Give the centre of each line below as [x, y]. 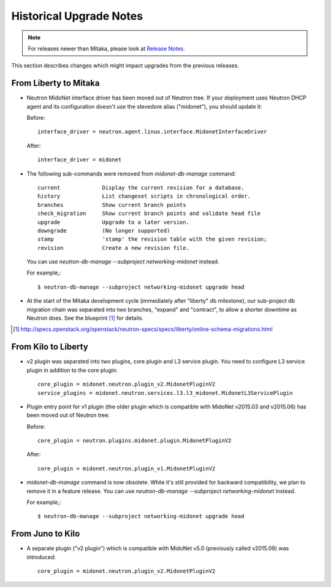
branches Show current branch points [112, 205]
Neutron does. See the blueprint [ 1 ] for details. [85, 318]
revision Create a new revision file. [114, 248]
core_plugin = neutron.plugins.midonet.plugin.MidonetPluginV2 [135, 441]
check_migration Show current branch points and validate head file [149, 214]
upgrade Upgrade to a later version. [114, 222]
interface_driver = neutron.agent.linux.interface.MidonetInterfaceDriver [152, 132]
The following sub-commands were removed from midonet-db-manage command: [131, 173]
